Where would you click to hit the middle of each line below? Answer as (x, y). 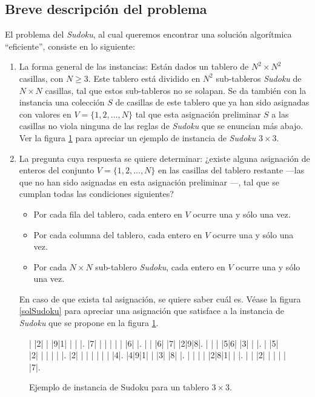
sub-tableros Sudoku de (259, 78)
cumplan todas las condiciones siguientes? (96, 194)
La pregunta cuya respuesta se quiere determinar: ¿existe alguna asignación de (164, 158)
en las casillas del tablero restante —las (231, 170)
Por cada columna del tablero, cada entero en (118, 234)
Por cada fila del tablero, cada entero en (108, 214)
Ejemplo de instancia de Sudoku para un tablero (119, 387)
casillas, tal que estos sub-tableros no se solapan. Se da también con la (176, 90)
